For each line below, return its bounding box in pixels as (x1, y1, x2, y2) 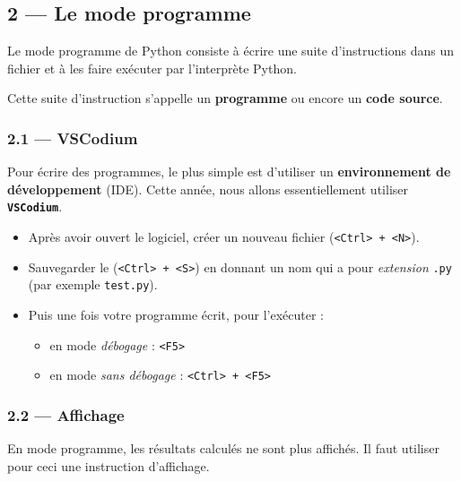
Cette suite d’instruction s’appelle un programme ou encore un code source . (7, 89, 443, 107)
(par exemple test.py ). (28, 275, 158, 294)
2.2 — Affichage (7, 403, 125, 425)
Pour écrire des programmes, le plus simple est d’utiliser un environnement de (7, 162, 451, 181)
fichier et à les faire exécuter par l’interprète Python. (7, 58, 297, 77)
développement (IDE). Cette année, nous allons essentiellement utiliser (7, 179, 408, 198)
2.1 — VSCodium (7, 126, 138, 149)
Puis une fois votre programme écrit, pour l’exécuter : (28, 305, 324, 324)
